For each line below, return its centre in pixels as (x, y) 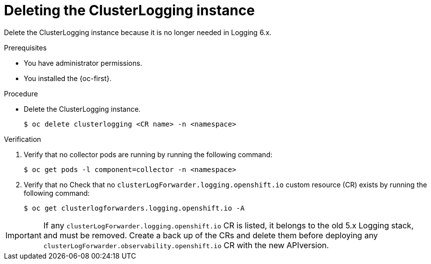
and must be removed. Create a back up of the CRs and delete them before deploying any (211, 235)
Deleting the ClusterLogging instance (129, 10)
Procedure (21, 93)
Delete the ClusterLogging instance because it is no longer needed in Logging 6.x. (138, 32)
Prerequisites (25, 47)
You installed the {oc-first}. (68, 78)
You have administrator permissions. (83, 63)
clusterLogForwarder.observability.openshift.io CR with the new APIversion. (186, 245)
